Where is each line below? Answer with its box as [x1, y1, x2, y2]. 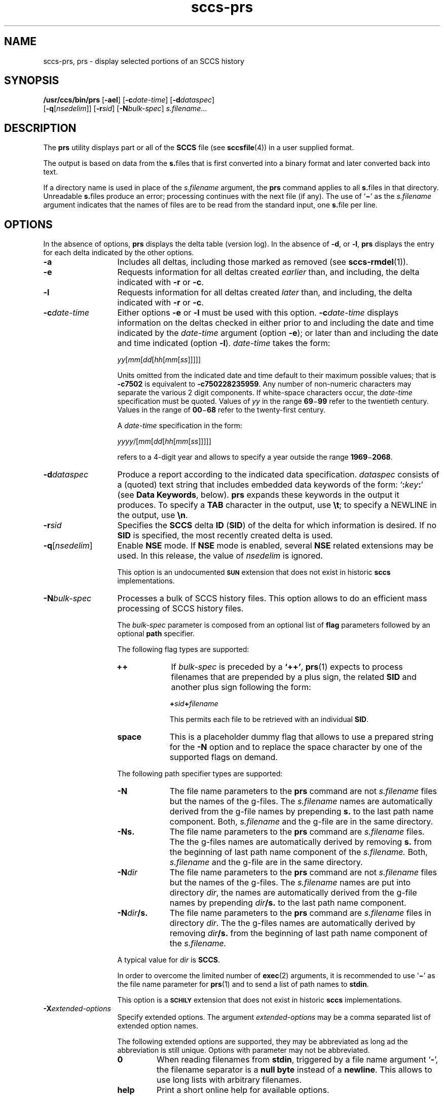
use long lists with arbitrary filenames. [156, 1075, 302, 1085]
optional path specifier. [117, 629, 195, 638]
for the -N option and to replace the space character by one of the [169, 742, 423, 752]
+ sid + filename [169, 699, 218, 708]
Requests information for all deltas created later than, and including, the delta [117, 287, 413, 298]
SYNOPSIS [4, 74, 59, 87]
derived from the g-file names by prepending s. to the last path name [169, 806, 434, 817]
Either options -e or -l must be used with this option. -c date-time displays [117, 307, 399, 318]
